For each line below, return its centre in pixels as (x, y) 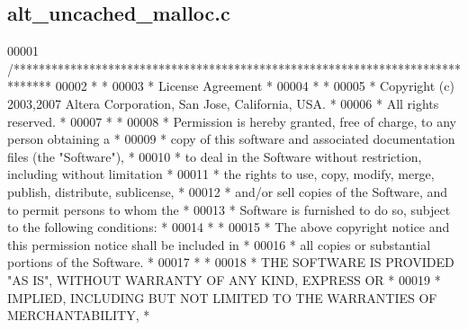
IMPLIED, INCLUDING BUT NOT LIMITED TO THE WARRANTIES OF (222, 297)
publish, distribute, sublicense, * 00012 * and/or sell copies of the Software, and (228, 191)
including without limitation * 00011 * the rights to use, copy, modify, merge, (221, 174)
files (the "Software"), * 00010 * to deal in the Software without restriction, (215, 156)
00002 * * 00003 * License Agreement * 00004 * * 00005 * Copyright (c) (255, 86)
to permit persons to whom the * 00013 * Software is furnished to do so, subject (229, 209)
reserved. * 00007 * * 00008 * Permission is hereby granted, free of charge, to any (232, 121)
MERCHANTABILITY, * (79, 315)
